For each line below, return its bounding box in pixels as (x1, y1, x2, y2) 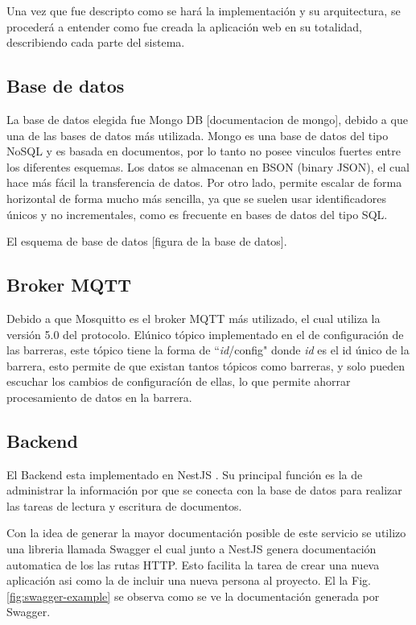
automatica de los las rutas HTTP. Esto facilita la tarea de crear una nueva (6, 556, 380, 573)
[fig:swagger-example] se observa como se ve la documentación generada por (6, 587, 380, 604)
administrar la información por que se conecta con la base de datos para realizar (6, 482, 402, 499)
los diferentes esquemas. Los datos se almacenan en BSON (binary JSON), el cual (6, 158, 410, 175)
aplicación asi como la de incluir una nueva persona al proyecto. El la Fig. (6, 572, 371, 589)
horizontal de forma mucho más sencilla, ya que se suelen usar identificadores (6, 189, 386, 206)
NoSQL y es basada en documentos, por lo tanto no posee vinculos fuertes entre (6, 143, 401, 159)
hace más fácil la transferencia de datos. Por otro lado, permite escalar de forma (6, 174, 402, 191)
